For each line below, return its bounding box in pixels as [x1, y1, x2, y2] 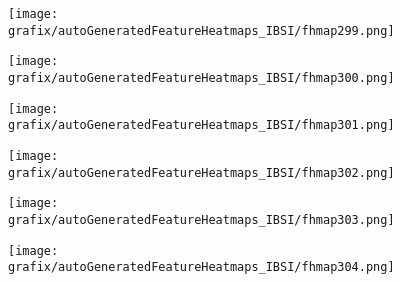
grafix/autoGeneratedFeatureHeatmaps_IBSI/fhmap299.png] [8, 23, 395, 38]
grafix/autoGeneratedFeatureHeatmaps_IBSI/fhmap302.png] [8, 165, 395, 180]
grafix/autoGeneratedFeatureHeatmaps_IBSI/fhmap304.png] [8, 260, 395, 275]
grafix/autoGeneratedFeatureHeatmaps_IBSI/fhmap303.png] [8, 212, 395, 227]
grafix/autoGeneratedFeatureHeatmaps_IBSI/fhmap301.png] [8, 118, 395, 133]
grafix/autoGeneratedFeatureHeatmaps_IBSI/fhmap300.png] [8, 70, 395, 85]
